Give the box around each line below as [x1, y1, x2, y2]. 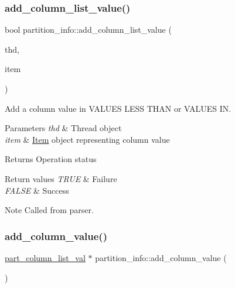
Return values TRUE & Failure [5, 172, 117, 184]
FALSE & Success [5, 184, 69, 196]
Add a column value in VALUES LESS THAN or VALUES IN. [5, 102, 231, 114]
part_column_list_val [5, 251, 86, 263]
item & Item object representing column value [5, 133, 170, 145]
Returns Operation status [5, 153, 97, 165]
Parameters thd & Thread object [5, 122, 122, 134]
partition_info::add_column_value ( [95, 251, 227, 263]
